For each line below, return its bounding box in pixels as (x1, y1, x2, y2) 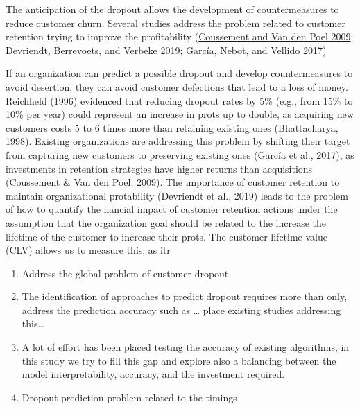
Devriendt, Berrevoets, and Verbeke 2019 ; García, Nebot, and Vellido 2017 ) (6, 42, 327, 57)
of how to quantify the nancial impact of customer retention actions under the (6, 202, 338, 216)
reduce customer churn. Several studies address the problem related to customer (6, 15, 345, 30)
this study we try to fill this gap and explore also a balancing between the (22, 353, 336, 367)
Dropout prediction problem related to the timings (22, 390, 237, 404)
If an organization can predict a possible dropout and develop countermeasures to (6, 66, 353, 80)
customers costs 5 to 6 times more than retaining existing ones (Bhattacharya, (6, 120, 338, 134)
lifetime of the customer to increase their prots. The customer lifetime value (6, 229, 328, 243)
